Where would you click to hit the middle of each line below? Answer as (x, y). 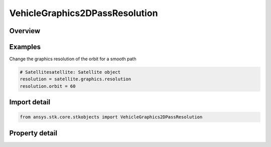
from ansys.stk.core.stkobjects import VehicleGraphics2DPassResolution (111, 117)
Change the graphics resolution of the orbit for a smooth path (73, 59)
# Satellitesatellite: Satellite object (70, 72)
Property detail (33, 133)
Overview (25, 31)
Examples (25, 47)
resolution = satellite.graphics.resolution (76, 79)
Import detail (30, 102)
